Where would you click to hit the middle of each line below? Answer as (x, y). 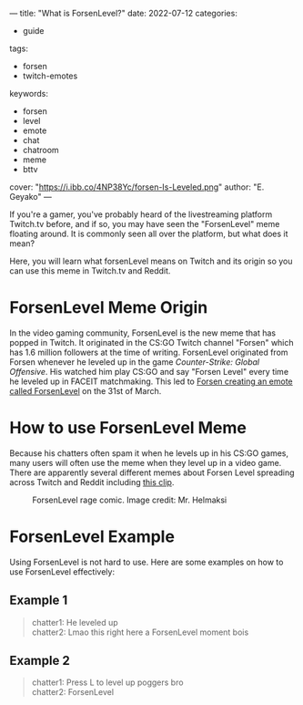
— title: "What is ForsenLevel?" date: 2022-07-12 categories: (124, 13)
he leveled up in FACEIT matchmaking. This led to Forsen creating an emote (151, 381)
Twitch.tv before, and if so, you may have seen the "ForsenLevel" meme (145, 224)
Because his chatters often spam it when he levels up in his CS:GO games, (149, 453)
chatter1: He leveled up (75, 622)
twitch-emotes (50, 76)
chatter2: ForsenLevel (73, 692)
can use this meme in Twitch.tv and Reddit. (90, 271)
